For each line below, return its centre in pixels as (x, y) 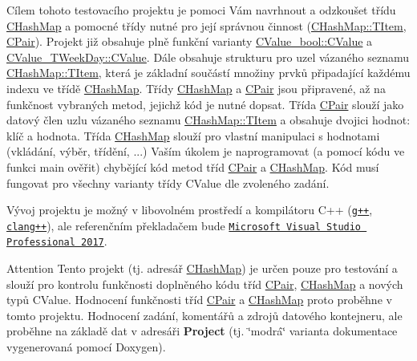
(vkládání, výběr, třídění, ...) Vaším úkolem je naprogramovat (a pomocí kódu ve (206, 151)
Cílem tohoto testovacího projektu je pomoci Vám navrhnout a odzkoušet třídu (201, 10)
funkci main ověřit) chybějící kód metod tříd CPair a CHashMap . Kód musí (193, 166)
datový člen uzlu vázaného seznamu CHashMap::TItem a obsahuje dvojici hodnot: (208, 120)
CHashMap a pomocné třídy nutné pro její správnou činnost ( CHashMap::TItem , (206, 25)
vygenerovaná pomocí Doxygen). (86, 347)
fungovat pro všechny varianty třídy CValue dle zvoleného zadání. (168, 183)
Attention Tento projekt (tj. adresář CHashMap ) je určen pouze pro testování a (202, 268)
